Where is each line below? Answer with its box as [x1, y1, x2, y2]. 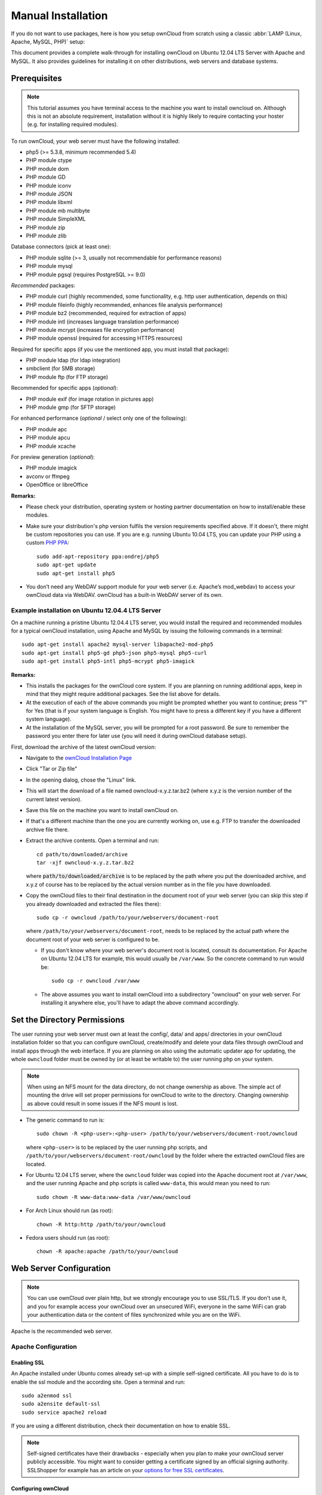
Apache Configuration [11, 1343, 78, 1351]
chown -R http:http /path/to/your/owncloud [36, 1221, 166, 1228]
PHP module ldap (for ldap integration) [26, 356, 121, 364]
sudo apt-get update [36, 562, 97, 568]
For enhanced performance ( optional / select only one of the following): [11, 414, 187, 422]
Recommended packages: [11, 282, 76, 289]
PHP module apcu [26, 434, 70, 441]
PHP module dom [26, 165, 69, 172]
